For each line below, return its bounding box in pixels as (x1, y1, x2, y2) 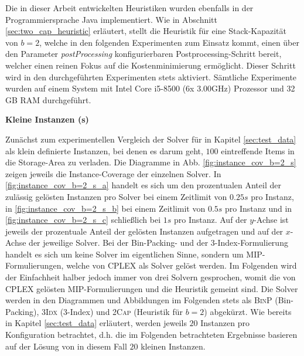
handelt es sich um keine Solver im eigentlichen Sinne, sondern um (5, 247, 244, 260)
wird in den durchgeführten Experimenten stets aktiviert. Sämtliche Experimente (5, 70, 297, 83)
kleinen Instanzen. (141, 340, 206, 352)
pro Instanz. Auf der (173, 213, 247, 226)
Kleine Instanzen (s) (5, 113, 89, 126)
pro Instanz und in (225, 202, 292, 214)
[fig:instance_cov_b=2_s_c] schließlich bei (5, 213, 161, 226)
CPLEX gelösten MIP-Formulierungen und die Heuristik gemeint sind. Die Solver (5, 282, 298, 294)
